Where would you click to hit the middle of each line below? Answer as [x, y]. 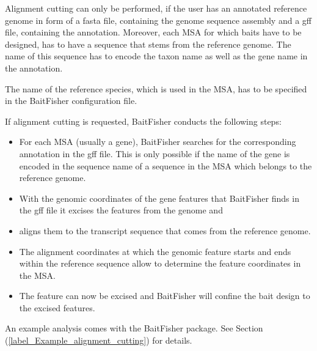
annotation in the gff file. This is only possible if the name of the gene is [155, 153]
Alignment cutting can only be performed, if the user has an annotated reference [156, 8]
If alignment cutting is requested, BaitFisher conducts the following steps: [143, 121]
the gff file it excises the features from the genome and [121, 210]
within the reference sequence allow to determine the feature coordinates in [160, 263]
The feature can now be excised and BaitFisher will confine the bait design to [165, 296]
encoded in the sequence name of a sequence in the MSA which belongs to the [166, 165]
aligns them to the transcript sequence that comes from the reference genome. [165, 230]
